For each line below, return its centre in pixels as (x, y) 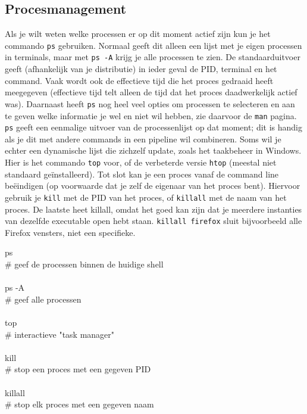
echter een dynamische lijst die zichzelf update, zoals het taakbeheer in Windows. (153, 150)
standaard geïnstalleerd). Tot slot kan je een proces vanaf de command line (142, 174)
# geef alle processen (43, 299)
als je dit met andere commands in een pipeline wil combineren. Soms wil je (143, 138)
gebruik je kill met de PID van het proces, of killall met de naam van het (146, 197)
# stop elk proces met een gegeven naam (79, 404)
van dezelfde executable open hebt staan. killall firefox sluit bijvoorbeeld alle (153, 221)
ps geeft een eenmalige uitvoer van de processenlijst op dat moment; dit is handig (154, 127)
